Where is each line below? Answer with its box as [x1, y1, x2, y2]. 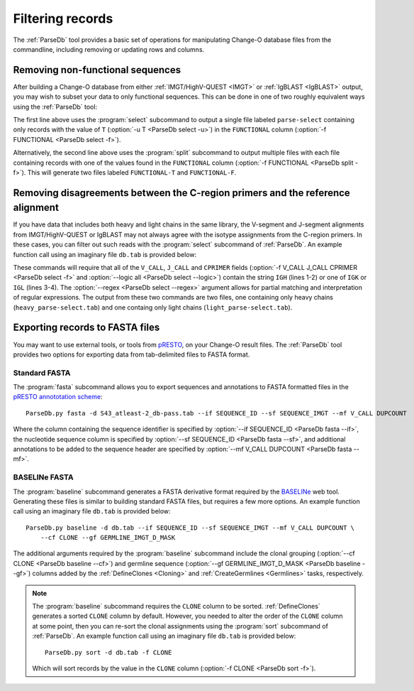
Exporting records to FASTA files [13, 322, 160, 334]
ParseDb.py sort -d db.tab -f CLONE [45, 648, 172, 656]
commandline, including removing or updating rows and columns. [13, 45, 205, 53]
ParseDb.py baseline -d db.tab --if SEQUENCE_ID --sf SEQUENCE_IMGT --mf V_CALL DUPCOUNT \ [26, 523, 354, 532]
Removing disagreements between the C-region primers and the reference [13, 187, 350, 199]
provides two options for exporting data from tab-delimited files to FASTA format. [13, 350, 250, 359]
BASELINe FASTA [13, 472, 74, 482]
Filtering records [13, 11, 113, 26]
